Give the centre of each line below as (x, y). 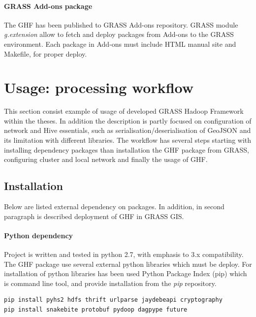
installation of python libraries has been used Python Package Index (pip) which (126, 273)
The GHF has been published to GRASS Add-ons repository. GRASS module (121, 24)
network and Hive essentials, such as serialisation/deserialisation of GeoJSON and (128, 130)
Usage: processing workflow (99, 87)
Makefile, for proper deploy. (46, 53)
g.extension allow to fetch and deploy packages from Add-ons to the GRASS (119, 34)
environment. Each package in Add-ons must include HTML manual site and (120, 44)
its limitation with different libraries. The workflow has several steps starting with (128, 140)
